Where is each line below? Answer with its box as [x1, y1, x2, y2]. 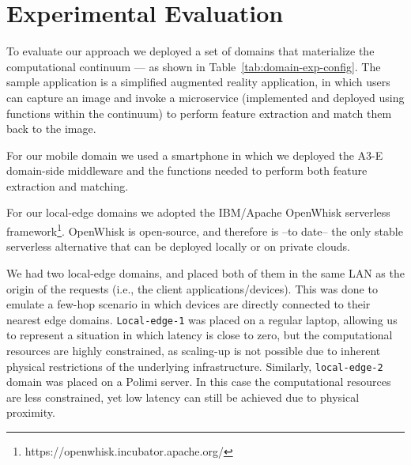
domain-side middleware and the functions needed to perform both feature [6, 162, 368, 179]
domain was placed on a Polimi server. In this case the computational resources [6, 373, 391, 390]
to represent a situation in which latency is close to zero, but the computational [6, 327, 393, 343]
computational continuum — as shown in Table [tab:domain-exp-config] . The [6, 58, 381, 74]
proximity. [6, 404, 55, 421]
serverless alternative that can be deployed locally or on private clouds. [6, 238, 350, 255]
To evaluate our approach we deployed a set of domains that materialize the [6, 43, 375, 59]
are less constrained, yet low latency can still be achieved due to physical [6, 388, 360, 405]
